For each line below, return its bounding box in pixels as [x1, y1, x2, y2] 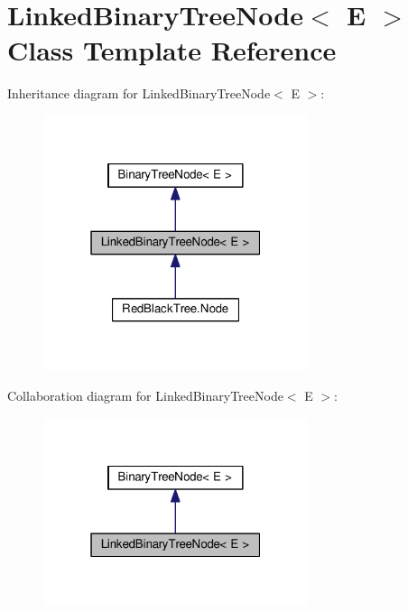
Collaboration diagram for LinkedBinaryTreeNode [7, 385, 283, 404]
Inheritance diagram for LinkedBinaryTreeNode [7, 84, 271, 103]
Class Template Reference [7, 32, 337, 69]
